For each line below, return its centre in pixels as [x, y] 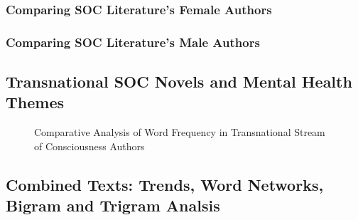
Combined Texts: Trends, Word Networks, [165, 184]
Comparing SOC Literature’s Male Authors [133, 42]
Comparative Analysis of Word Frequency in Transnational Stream [180, 132]
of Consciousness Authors [89, 146]
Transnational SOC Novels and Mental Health [179, 82]
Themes [35, 102]
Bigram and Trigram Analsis [113, 205]
